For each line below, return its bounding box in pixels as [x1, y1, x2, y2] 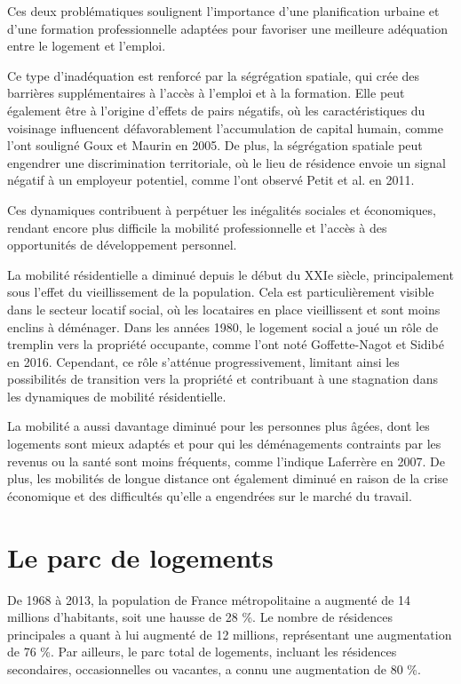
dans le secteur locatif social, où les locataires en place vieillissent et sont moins [7, 299, 441, 318]
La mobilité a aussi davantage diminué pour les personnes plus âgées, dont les [7, 417, 430, 435]
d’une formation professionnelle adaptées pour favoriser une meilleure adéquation [7, 19, 449, 37]
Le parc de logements [7, 538, 274, 575]
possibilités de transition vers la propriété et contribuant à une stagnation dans [7, 370, 438, 388]
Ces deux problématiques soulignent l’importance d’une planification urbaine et [7, 2, 440, 20]
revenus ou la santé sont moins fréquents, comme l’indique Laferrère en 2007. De [7, 451, 445, 470]
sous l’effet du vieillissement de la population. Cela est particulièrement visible [7, 282, 434, 301]
